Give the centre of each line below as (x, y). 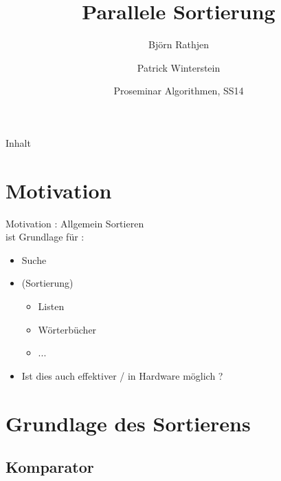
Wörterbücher (67, 329)
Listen (51, 306)
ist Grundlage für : (45, 237)
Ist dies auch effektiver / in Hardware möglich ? (122, 375)
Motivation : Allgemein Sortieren (75, 223)
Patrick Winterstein (179, 67)
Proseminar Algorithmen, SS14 (179, 91)
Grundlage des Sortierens (128, 423)
